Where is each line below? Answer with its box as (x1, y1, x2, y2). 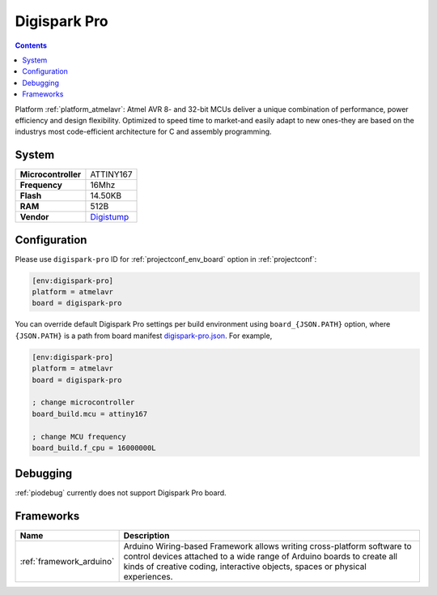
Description (123, 530, 170, 541)
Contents (15, 41, 48, 50)
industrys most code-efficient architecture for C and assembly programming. (15, 126, 272, 137)
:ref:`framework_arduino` (19, 556, 115, 567)
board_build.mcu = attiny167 (32, 409, 148, 418)
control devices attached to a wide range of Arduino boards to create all (123, 551, 398, 563)
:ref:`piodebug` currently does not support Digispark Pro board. (15, 488, 227, 498)
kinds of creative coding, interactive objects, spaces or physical (123, 561, 367, 572)
